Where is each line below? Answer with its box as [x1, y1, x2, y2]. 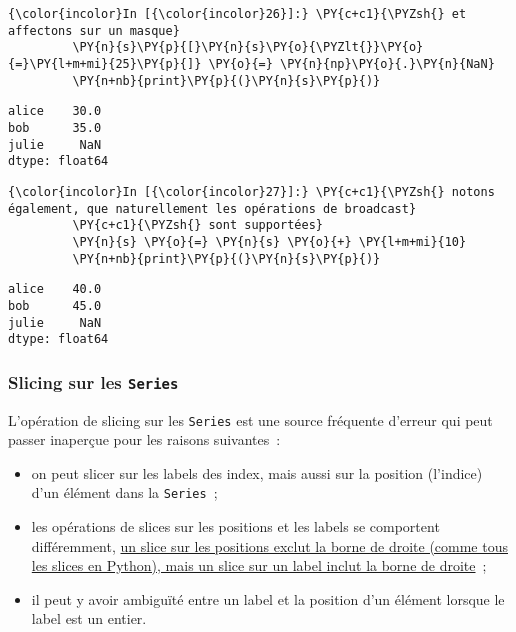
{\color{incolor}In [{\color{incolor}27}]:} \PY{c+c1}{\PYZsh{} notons [8, 184, 495, 199]
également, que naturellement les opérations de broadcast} [8, 201, 417, 216]
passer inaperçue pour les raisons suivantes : [8, 429, 281, 450]
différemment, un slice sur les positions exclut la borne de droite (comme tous [31, 535, 508, 556]
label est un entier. [31, 608, 147, 629]
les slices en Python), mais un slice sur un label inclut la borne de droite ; [31, 555, 487, 576]
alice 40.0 [8, 282, 102, 297]
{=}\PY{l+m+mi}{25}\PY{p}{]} [8, 56, 202, 71]
